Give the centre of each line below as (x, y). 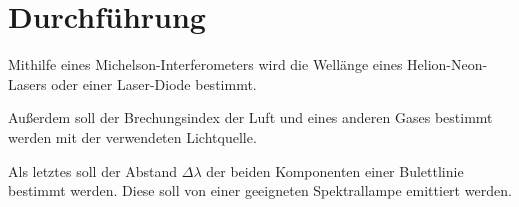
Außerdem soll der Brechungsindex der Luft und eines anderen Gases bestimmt (250, 117)
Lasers (27, 83)
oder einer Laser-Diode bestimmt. (154, 83)
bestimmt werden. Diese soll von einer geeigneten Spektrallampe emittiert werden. (260, 190)
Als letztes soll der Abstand (93, 170)
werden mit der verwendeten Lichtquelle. (132, 136)
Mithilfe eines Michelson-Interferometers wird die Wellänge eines (205, 64)
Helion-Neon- (447, 64)
